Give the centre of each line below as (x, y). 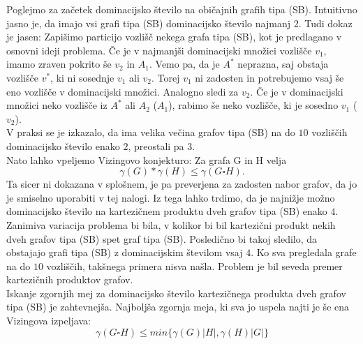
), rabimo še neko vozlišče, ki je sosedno (253, 105)
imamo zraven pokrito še (59, 64)
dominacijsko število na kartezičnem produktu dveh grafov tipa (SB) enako (167, 211)
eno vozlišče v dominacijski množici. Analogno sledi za (123, 91)
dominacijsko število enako (63, 145)
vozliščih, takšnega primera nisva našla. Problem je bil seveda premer (194, 266)
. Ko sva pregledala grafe (304, 252)
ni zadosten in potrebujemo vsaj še (269, 77)
